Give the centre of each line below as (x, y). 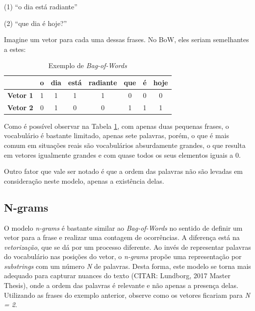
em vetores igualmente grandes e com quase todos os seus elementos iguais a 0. (122, 155)
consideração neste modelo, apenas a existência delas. (84, 180)
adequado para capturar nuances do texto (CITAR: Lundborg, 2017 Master (117, 275)
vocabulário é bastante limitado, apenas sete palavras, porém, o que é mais (116, 135)
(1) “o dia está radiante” (41, 6)
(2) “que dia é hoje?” (36, 23)
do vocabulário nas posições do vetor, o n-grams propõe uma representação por (123, 256)
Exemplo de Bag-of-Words (88, 65)
